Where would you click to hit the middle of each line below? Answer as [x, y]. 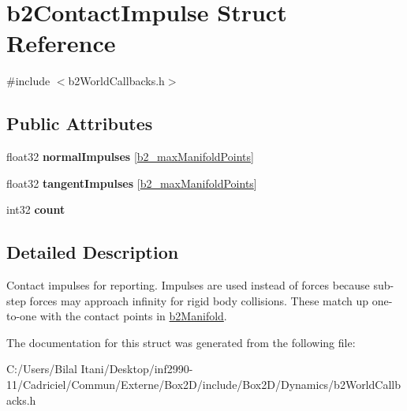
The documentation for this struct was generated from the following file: [181, 342]
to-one [22, 316]
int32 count [36, 209]
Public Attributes [80, 123]
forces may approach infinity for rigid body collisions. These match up [199, 300]
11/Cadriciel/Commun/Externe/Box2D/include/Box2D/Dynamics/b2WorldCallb [203, 385]
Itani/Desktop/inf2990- [137, 369]
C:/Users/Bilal [42, 369]
